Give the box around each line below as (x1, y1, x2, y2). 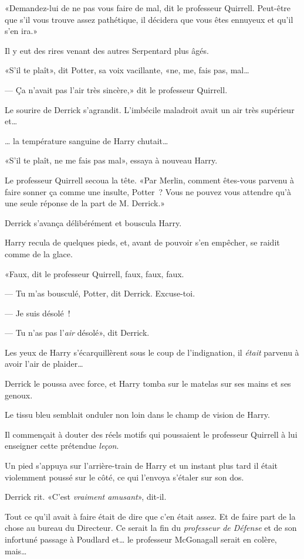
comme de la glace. (5, 247, 73, 260)
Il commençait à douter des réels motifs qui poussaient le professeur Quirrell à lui (5, 428, 298, 440)
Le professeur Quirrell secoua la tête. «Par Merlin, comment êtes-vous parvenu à (5, 173, 294, 186)
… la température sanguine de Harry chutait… (5, 134, 168, 146)
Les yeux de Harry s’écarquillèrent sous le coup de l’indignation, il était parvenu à (5, 346, 299, 358)
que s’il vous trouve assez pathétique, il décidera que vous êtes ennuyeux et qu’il (5, 13, 293, 25)
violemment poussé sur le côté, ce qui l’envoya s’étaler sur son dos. (5, 471, 244, 483)
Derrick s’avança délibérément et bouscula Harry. (5, 216, 182, 229)
